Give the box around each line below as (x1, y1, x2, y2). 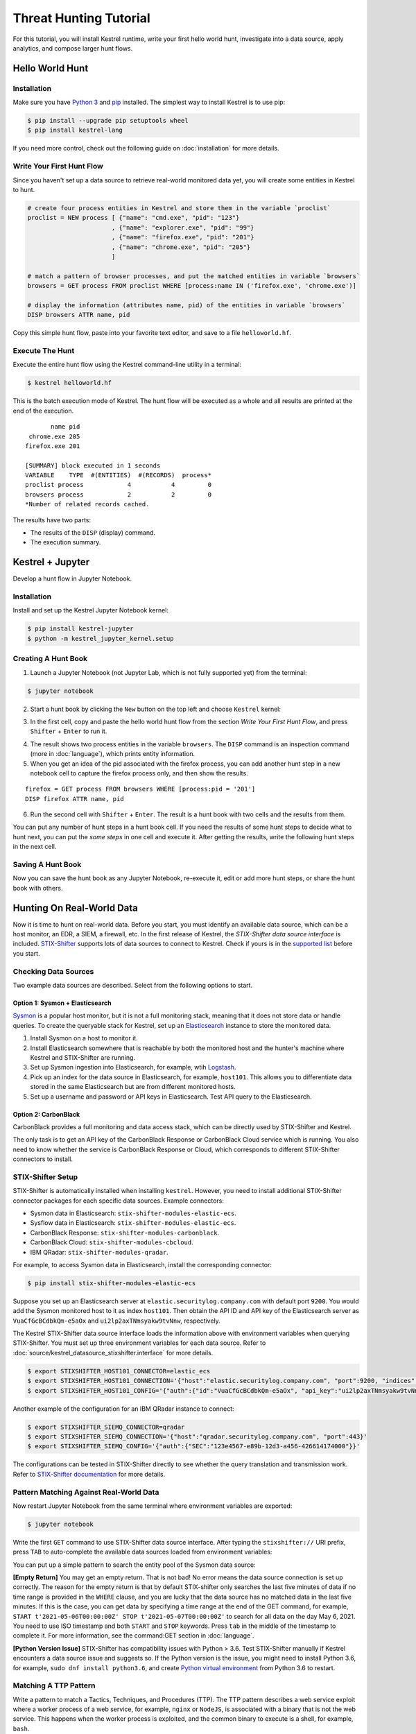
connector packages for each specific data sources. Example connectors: (12, 1196, 225, 1205)
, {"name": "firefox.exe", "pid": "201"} (111, 233, 254, 241)
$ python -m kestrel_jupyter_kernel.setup (27, 635, 174, 642)
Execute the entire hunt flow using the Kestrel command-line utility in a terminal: (12, 361, 242, 369)
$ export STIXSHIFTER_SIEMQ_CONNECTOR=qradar (27, 1423, 185, 1431)
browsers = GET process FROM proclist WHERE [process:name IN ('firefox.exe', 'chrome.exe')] (27, 282, 357, 290)
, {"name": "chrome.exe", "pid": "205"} (111, 243, 251, 251)
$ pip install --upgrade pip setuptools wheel (27, 117, 189, 125)
